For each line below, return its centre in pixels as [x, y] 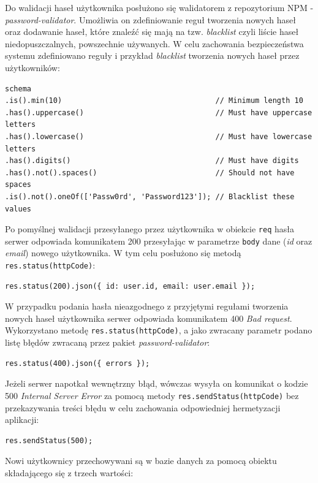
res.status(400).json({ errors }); [78, 363]
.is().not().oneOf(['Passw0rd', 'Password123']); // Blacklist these [150, 196]
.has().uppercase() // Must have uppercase [159, 112]
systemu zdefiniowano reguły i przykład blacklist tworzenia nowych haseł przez [152, 55]
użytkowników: [32, 67]
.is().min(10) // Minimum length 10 [154, 101]
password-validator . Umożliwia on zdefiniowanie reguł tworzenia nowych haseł [150, 19]
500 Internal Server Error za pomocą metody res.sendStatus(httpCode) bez [152, 395]
